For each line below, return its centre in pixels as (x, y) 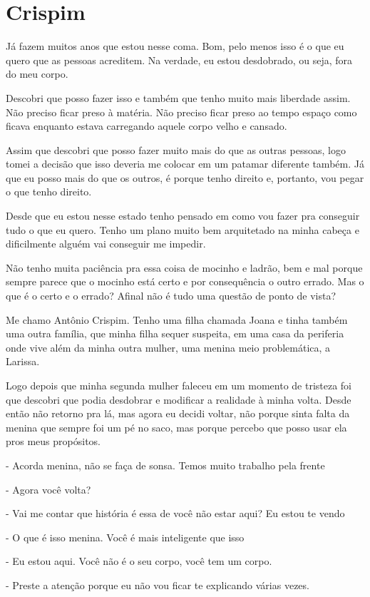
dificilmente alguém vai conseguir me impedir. (106, 244)
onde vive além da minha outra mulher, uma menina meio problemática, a (168, 347)
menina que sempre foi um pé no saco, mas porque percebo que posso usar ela (176, 427)
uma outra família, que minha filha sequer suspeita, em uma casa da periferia (175, 333)
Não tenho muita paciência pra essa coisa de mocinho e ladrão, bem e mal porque (184, 267)
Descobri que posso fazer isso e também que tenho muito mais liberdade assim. (178, 97)
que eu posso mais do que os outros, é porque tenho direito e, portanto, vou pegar (185, 177)
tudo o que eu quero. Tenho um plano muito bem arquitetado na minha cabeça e (183, 229)
